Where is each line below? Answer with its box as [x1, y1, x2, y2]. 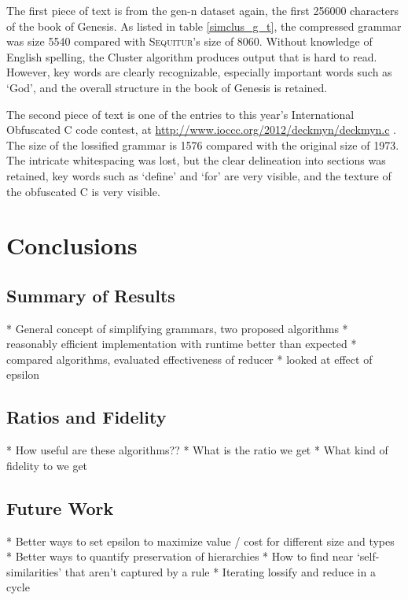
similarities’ [6, 563, 62, 580]
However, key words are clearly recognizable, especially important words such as [6, 64, 392, 80]
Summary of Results [6, 283, 175, 307]
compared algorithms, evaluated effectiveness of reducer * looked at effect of [6, 350, 373, 367]
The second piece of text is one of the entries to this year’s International [6, 106, 355, 122]
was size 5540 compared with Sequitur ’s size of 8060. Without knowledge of [6, 33, 373, 50]
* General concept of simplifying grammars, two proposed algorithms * [6, 320, 348, 336]
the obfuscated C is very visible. [6, 183, 160, 199]
